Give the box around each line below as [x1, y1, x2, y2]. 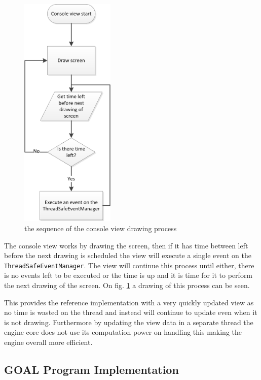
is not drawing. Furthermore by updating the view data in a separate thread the [4, 316, 253, 327]
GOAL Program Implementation [4, 361, 179, 377]
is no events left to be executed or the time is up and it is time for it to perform [4, 270, 253, 280]
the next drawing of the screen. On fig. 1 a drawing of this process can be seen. [4, 279, 250, 290]
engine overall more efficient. [4, 336, 93, 347]
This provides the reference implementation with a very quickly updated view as [4, 297, 254, 307]
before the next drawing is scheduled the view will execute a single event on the [4, 250, 251, 261]
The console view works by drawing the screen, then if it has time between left [4, 240, 248, 250]
